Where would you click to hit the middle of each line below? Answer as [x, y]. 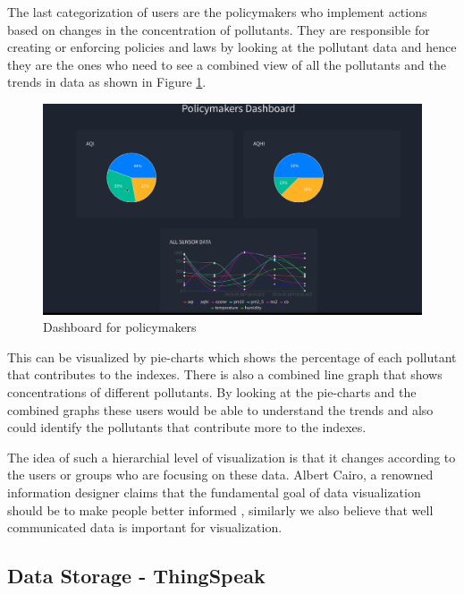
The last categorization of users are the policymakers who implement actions [217, 12]
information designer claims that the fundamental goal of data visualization [214, 492]
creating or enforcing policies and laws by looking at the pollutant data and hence [232, 47]
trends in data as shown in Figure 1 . [107, 82]
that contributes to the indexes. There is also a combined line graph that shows [225, 374]
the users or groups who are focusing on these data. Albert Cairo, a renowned [220, 475]
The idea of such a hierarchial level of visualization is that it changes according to [232, 457]
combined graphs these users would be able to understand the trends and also [220, 409]
